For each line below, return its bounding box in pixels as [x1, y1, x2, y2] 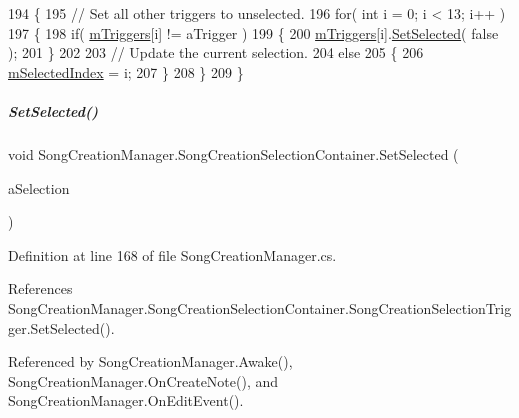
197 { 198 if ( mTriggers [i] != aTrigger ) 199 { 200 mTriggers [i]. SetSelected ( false [8, 22, 499, 43]
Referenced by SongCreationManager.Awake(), [8, 351, 293, 372]
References [8, 278, 73, 299]
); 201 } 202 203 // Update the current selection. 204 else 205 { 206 [8, 42, 424, 63]
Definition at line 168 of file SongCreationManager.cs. [8, 244, 337, 265]
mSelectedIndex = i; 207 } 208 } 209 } [8, 61, 244, 82]
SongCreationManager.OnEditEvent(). [8, 390, 244, 411]
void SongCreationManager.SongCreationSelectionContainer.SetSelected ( [8, 143, 459, 164]
